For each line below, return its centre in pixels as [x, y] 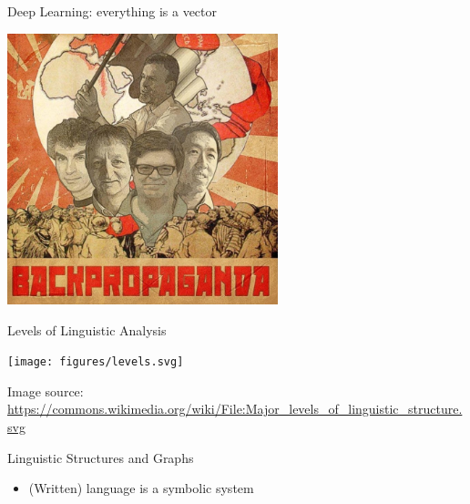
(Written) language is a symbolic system [141, 488]
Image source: [46, 391]
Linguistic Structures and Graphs [101, 457]
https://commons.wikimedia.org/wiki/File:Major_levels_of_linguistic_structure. [235, 409]
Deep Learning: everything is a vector [112, 11]
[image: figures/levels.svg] [96, 362]
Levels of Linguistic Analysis [87, 329]
